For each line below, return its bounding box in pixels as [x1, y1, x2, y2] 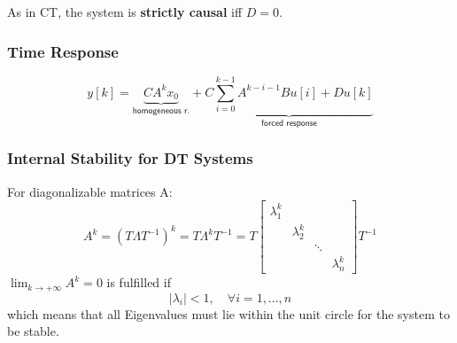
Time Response [7, 40, 119, 62]
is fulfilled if [106, 273, 171, 292]
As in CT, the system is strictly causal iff [7, 3, 243, 20]
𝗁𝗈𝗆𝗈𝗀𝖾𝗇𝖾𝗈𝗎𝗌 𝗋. [132, 105, 190, 115]
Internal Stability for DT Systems [7, 147, 253, 169]
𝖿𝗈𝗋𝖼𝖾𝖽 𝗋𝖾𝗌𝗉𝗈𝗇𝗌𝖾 [261, 118, 317, 128]
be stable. [7, 322, 59, 340]
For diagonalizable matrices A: [7, 182, 173, 200]
